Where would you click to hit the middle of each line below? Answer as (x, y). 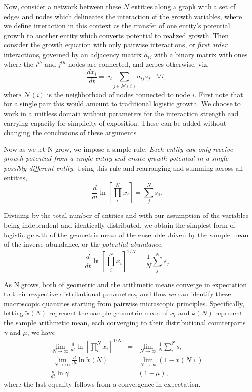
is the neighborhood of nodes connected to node (118, 94)
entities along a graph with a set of (184, 6)
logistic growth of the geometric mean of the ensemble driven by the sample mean (126, 234)
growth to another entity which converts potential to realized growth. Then (116, 35)
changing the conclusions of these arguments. (71, 132)
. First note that (219, 94)
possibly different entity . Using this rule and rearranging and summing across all (124, 167)
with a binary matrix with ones (201, 54)
